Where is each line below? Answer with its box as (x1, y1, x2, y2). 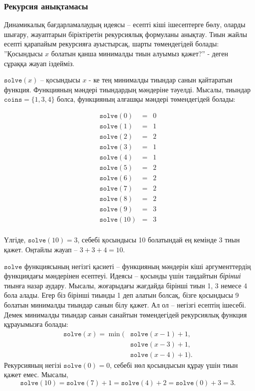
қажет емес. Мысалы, (4, 369, 68, 380)
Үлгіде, (4, 235, 26, 245)
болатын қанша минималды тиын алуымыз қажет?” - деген (51, 48, 228, 58)
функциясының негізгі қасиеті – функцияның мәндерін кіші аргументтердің (24, 261, 251, 271)
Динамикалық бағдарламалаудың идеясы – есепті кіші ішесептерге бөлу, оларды (4, 19, 246, 30)
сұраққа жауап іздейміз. (4, 58, 75, 68)
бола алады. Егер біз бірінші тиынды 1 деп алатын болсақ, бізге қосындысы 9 (4, 290, 239, 300)
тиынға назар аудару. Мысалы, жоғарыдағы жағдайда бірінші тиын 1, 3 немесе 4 (4, 280, 247, 290)
